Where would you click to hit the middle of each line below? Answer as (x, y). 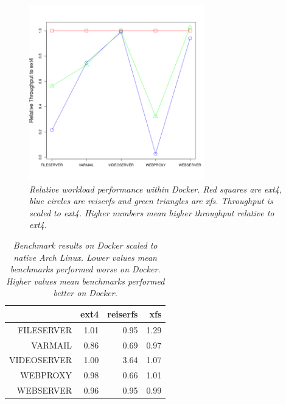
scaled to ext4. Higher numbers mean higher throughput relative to (152, 212)
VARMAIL (52, 345)
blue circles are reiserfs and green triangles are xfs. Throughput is (151, 201)
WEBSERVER (44, 390)
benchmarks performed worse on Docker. (85, 269)
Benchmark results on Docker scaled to (85, 245)
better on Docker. (85, 293)
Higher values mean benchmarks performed (85, 281)
